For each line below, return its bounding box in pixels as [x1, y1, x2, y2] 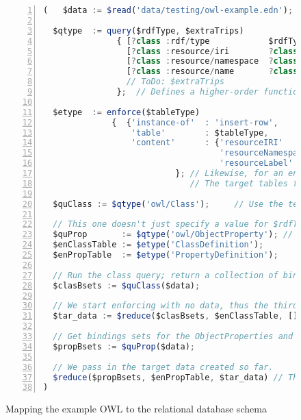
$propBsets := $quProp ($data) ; [53, 341, 195, 351]
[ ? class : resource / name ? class [126, 66, 298, 77]
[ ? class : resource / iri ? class [126, 46, 298, 56]
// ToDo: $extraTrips [126, 77, 224, 87]
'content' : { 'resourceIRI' [131, 138, 283, 148]
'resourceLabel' [219, 158, 293, 169]
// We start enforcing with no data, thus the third [53, 301, 298, 311]
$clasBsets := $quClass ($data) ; [53, 280, 200, 291]
